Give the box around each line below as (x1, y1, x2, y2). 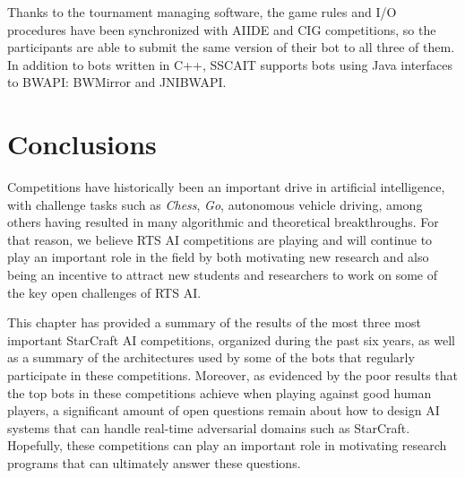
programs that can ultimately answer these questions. (7, 454, 301, 472)
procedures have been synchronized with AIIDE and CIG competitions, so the (7, 20, 436, 39)
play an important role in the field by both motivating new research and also (7, 248, 429, 266)
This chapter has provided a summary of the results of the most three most (7, 313, 421, 332)
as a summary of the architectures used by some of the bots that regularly (7, 348, 415, 367)
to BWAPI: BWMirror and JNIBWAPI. (7, 73, 227, 91)
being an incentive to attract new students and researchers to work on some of (7, 265, 438, 284)
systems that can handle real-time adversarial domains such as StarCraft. (7, 418, 410, 437)
